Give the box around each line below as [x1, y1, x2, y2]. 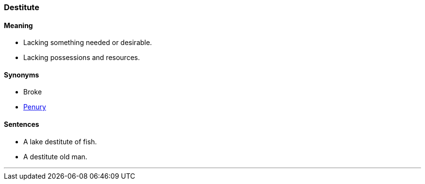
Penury [23, 103, 46, 111]
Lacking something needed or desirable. [23, 38, 152, 47]
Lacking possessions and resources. [23, 53, 140, 62]
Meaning [4, 21, 33, 30]
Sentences [4, 120, 39, 129]
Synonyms [4, 70, 39, 79]
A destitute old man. [23, 152, 87, 161]
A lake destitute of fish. [23, 137, 97, 146]
